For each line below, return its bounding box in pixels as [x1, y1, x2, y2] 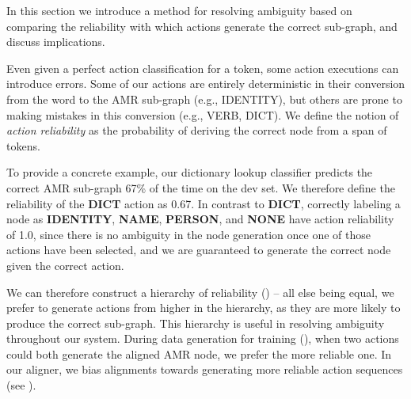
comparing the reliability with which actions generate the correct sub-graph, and [6, 17, 398, 34]
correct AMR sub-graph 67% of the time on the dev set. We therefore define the [6, 179, 395, 196]
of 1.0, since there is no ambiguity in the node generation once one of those [6, 226, 371, 242]
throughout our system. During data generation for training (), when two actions [6, 330, 399, 347]
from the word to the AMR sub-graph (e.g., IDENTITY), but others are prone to [6, 90, 402, 107]
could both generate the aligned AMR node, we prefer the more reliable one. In [6, 345, 392, 362]
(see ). [6, 377, 36, 393]
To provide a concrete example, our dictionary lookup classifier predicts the [6, 164, 373, 180]
